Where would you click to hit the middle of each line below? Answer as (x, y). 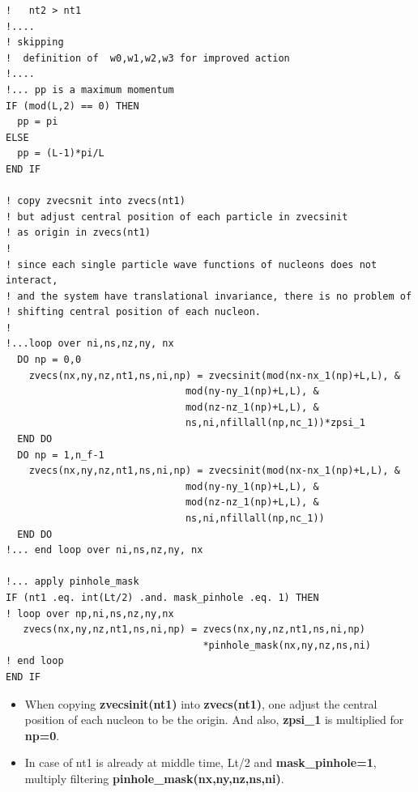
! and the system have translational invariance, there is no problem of (209, 296)
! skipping (35, 43)
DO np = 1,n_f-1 (61, 455)
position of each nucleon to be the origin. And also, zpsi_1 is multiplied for (214, 720)
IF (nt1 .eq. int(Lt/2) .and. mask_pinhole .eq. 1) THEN (162, 597)
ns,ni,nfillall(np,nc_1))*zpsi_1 (275, 423)
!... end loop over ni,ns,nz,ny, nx (104, 550)
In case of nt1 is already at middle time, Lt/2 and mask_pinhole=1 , (200, 762)
